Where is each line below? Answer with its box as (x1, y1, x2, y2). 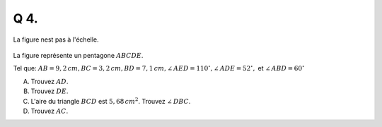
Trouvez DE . (30, 87, 69, 95)
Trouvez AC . (30, 107, 69, 115)
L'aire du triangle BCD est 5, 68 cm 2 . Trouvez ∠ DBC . (30, 96, 191, 105)
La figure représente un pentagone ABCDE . (13, 51, 144, 59)
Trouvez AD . (30, 77, 69, 85)
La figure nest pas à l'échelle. (13, 35, 99, 44)
